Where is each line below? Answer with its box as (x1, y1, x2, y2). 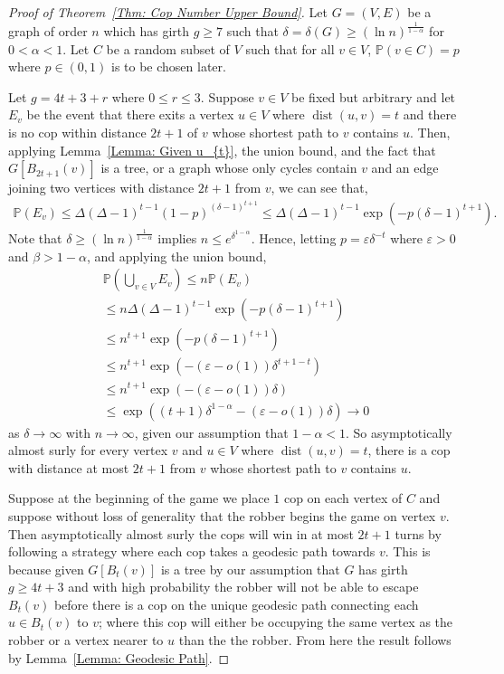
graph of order (8, 21, 88, 40)
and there (403, 105, 457, 124)
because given (8, 559, 84, 578)
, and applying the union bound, (86, 246, 267, 265)
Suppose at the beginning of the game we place (8, 489, 270, 508)
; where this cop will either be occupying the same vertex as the (98, 612, 453, 631)
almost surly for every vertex (8, 441, 168, 460)
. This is (385, 542, 431, 561)
